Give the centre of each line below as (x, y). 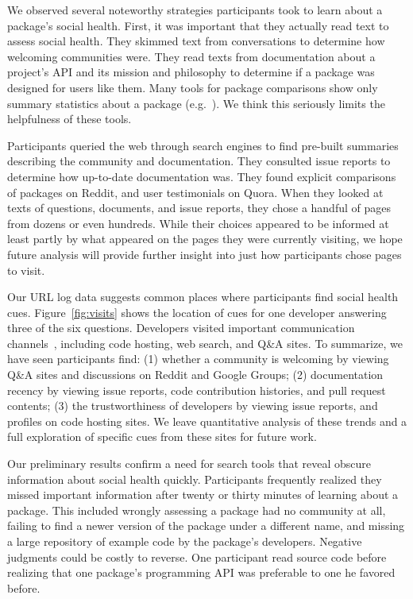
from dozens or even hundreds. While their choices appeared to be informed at (198, 223)
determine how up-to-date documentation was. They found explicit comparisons (202, 176)
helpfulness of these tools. (69, 119)
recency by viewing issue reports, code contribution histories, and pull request (197, 390)
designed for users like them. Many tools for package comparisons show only (193, 87)
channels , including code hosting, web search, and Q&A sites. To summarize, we (205, 343)
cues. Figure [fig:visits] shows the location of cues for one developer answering (197, 312)
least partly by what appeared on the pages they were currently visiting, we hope (205, 239)
